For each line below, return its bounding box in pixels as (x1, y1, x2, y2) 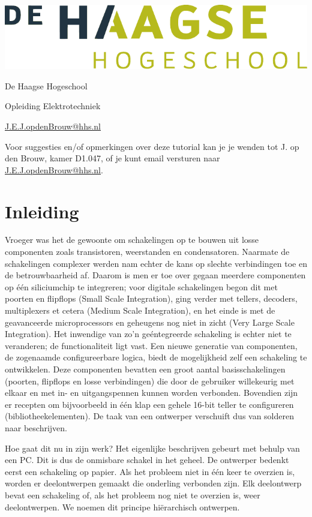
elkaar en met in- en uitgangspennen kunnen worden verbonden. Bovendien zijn (5, 386, 298, 399)
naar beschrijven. (5, 421, 68, 434)
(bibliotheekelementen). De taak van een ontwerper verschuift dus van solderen (5, 410, 295, 422)
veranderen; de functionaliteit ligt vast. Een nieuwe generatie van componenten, (5, 339, 298, 351)
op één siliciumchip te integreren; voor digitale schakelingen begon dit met (5, 280, 278, 293)
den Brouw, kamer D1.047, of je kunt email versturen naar (5, 152, 220, 164)
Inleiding (5, 199, 79, 223)
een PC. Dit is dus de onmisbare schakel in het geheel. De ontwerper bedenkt (5, 453, 289, 466)
